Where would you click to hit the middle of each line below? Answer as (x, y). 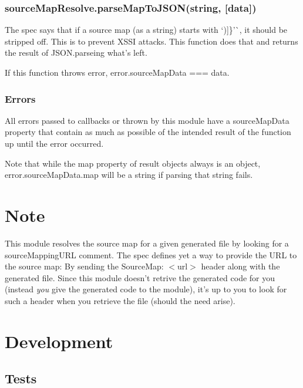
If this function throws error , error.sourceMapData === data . (117, 72)
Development (59, 341)
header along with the (240, 266)
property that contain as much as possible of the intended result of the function (148, 132)
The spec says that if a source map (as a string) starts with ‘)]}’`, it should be (146, 30)
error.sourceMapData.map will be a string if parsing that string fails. (129, 175)
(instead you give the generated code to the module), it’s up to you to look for (146, 289)
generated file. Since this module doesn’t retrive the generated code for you (140, 277)
